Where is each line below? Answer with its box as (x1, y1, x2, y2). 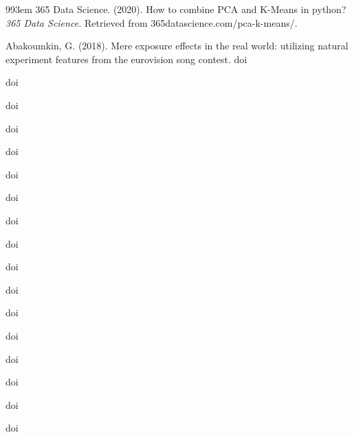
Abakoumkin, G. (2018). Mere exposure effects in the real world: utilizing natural (5, 38, 349, 53)
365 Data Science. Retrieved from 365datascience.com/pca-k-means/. (5, 15, 298, 29)
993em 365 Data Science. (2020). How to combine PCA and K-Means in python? (5, 2, 346, 16)
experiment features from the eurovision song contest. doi (5, 51, 247, 66)
